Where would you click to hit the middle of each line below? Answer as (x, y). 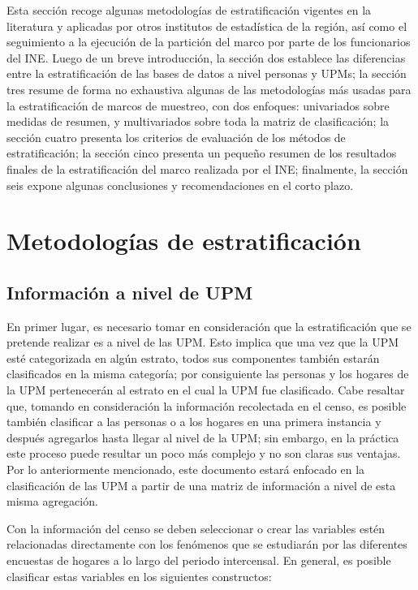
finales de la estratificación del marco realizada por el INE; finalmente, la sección (207, 168)
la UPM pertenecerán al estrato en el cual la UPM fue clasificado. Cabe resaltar (206, 390)
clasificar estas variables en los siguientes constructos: (139, 576)
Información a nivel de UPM (130, 292)
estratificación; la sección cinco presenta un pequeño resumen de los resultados (202, 153)
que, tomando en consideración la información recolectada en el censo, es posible (207, 405)
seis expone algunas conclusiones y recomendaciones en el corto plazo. (180, 185)
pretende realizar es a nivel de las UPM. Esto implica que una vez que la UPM (203, 342)
